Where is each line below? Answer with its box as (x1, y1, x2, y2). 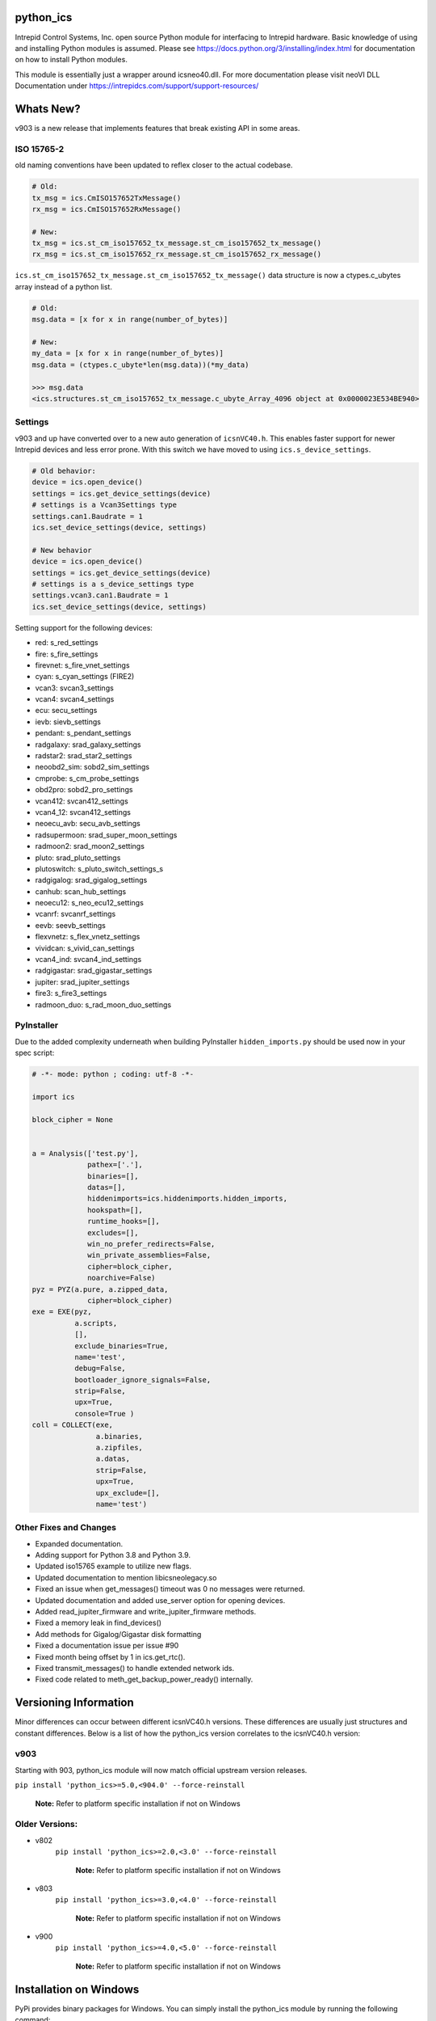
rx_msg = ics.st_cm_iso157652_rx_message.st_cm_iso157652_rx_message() (31, 250, 322, 259)
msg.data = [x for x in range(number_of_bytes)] (31, 315, 228, 324)
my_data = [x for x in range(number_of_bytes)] (31, 348, 224, 358)
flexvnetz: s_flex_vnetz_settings (35, 932, 140, 942)
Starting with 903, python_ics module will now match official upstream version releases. (15, 1765, 308, 1774)
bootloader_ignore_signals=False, (73, 1375, 212, 1384)
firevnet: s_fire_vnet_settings (35, 660, 130, 670)
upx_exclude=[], (95, 1488, 161, 1497)
